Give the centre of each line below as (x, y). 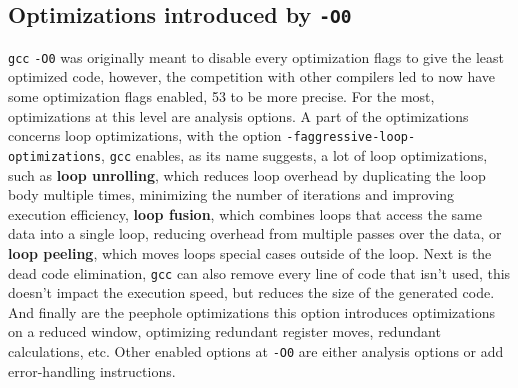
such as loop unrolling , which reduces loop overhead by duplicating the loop (247, 174)
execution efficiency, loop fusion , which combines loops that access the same (245, 213)
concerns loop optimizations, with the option (145, 135)
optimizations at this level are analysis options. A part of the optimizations (238, 115)
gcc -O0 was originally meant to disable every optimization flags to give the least (256, 56)
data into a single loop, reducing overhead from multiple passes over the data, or (255, 233)
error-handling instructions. (92, 370)
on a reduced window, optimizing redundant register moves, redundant (224, 331)
